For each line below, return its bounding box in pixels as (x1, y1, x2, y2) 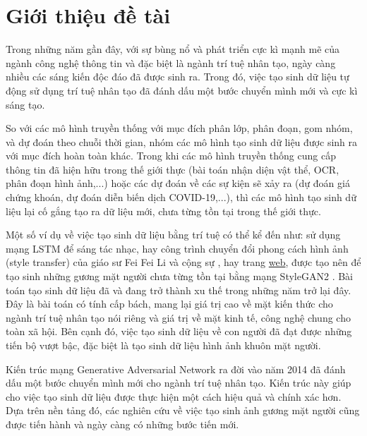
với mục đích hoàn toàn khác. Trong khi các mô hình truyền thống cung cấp (6, 148, 336, 163)
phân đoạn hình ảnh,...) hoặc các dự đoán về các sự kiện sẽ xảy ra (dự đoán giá (6, 176, 350, 190)
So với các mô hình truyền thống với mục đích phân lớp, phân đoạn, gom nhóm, (6, 121, 353, 135)
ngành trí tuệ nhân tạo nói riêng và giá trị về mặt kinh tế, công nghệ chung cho (6, 310, 351, 325)
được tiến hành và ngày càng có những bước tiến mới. (6, 416, 239, 431)
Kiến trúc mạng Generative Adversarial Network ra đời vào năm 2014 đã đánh (6, 361, 346, 376)
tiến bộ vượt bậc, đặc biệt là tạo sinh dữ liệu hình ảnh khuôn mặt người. (6, 338, 321, 352)
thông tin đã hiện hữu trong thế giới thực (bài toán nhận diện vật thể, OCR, (6, 162, 339, 176)
